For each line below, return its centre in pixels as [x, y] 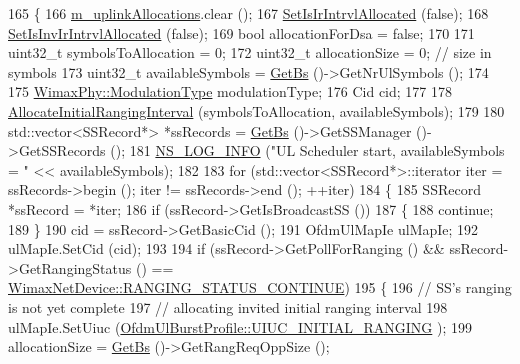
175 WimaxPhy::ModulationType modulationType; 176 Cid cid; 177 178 [230, 91]
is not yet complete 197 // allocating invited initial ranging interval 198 [228, 306]
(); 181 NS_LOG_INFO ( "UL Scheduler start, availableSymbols [307, 150]
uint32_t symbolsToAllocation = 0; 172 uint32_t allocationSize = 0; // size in [250, 52]
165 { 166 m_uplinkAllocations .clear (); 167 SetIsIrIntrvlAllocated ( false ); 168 [248, 13]
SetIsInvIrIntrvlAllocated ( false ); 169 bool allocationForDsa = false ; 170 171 [241, 32]
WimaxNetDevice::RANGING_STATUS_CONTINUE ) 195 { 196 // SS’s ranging [260, 287]
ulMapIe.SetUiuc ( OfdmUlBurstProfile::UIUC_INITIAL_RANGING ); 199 [240, 326]
